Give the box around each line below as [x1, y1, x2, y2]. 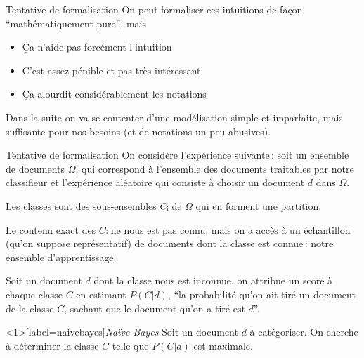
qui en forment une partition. [195, 198, 322, 213]
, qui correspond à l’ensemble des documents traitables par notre [75, 161, 354, 175]
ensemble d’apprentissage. [6, 249, 117, 264]
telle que [112, 338, 149, 352]
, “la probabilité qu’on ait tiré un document [167, 286, 356, 301]
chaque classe [6, 286, 63, 301]
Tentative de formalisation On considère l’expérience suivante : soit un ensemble [6, 147, 349, 162]
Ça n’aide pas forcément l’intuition [22, 39, 172, 54]
